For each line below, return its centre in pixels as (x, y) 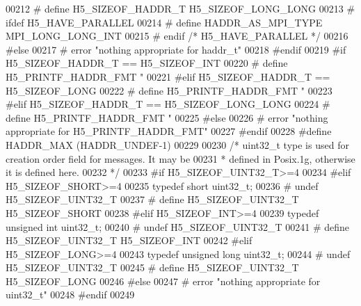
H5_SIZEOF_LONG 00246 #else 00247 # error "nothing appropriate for (163, 281)
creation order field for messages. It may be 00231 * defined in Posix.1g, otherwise (180, 158)
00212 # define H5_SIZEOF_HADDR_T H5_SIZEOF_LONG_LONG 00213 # (180, 8)
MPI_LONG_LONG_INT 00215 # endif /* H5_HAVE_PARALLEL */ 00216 (177, 36)
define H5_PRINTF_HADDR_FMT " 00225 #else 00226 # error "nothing (167, 117)
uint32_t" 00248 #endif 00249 (70, 295)
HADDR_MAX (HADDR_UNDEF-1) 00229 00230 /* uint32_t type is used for (177, 144)
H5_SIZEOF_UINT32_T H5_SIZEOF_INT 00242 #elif (129, 240)
